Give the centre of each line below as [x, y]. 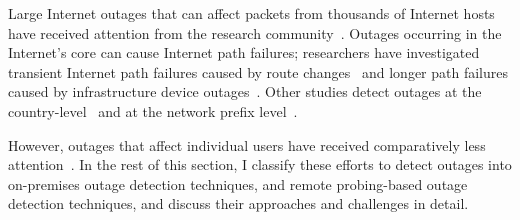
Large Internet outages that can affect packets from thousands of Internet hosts [251, 13]
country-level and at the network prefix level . [153, 110]
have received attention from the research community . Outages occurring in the [255, 32]
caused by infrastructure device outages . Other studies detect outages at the [245, 91]
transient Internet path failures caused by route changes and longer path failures [258, 71]
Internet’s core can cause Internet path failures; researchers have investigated [244, 52]
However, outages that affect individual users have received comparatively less [247, 144]
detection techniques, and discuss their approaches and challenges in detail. [238, 203]
